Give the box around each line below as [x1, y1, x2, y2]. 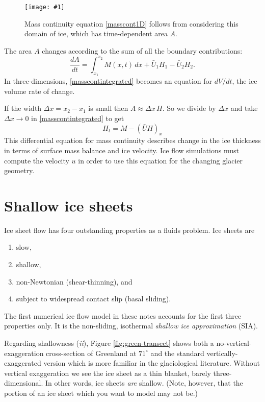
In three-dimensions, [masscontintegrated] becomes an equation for [4, 76, 213, 86]
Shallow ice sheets [4, 195, 133, 216]
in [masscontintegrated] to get [31, 112, 124, 123]
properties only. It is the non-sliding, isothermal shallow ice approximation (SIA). [4, 320, 258, 331]
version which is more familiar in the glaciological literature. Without [43, 358, 260, 368]
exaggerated [4, 358, 41, 368]
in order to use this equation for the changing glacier [78, 155, 243, 165]
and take [230, 103, 258, 113]
